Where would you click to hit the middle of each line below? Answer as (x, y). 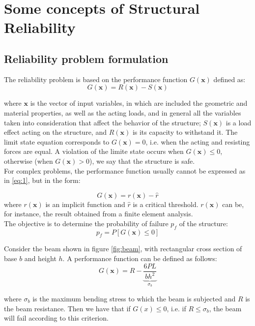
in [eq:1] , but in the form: (42, 180)
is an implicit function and (85, 204)
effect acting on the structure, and (55, 132)
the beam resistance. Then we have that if (67, 308)
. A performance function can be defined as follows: (140, 258)
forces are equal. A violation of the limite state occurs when (94, 151)
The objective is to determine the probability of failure (86, 223)
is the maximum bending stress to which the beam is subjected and (134, 298)
